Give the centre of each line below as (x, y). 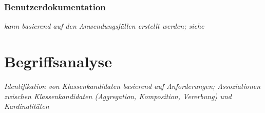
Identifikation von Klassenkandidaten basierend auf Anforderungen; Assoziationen (132, 86)
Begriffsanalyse (58, 61)
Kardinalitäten (27, 106)
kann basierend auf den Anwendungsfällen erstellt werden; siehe (104, 26)
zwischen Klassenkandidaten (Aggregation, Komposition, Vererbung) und (118, 96)
